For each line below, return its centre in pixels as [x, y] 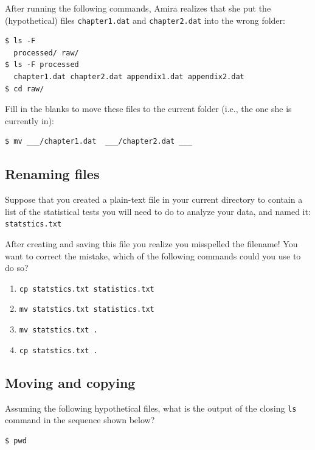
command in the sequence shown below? [80, 420]
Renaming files [52, 174]
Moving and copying [70, 382]
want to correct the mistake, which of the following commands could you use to [153, 255]
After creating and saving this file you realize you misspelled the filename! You [151, 244]
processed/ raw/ [46, 53]
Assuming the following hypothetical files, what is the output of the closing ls [151, 408]
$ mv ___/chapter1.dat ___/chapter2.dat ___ [99, 142]
